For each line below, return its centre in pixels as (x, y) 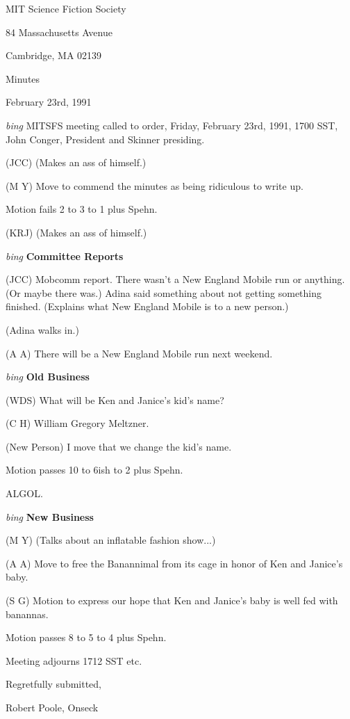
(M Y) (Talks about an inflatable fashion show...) (111, 540)
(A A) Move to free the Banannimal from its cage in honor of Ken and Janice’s (174, 563)
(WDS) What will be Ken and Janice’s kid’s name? (115, 399)
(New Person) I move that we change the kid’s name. (119, 446)
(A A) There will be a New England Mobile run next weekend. (139, 353)
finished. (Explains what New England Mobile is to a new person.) (147, 306)
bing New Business (50, 516)
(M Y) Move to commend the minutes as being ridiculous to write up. (155, 185)
